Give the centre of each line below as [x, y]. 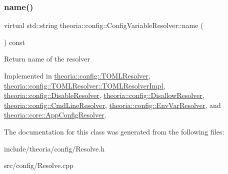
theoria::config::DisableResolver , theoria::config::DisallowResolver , [104, 95]
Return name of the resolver [47, 59]
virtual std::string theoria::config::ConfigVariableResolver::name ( [104, 25]
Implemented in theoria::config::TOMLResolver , [77, 75]
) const [15, 42]
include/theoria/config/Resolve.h [54, 148]
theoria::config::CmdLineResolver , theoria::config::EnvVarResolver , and [112, 105]
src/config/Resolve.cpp [39, 165]
